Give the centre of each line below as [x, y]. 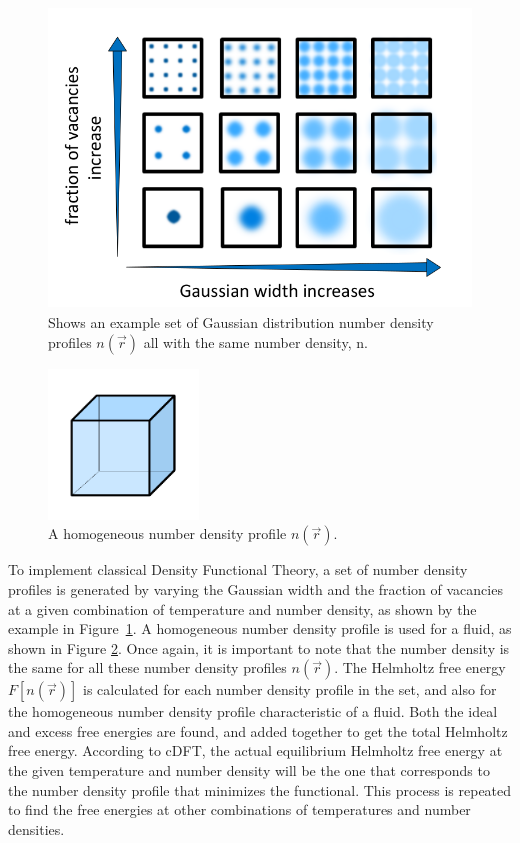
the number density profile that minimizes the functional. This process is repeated [260, 789]
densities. [36, 828]
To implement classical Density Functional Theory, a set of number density [238, 569]
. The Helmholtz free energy [420, 667]
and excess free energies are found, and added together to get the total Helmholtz [258, 730]
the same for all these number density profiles [147, 667]
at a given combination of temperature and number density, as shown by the [242, 608]
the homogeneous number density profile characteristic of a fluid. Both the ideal [253, 711]
